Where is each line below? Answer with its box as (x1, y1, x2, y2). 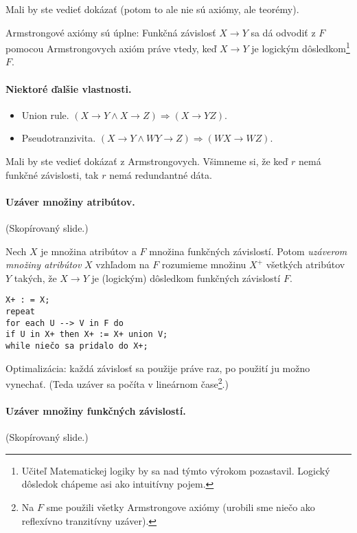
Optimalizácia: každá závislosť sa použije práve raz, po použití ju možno (5, 360, 310, 375)
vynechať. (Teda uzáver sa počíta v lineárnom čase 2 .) (5, 375, 229, 391)
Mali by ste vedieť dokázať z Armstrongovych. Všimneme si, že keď (5, 154, 288, 168)
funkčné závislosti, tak (5, 167, 99, 182)
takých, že (14, 270, 57, 285)
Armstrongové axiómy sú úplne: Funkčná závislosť (5, 25, 216, 39)
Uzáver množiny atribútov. (5, 194, 135, 208)
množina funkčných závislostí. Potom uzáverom (149, 243, 347, 258)
